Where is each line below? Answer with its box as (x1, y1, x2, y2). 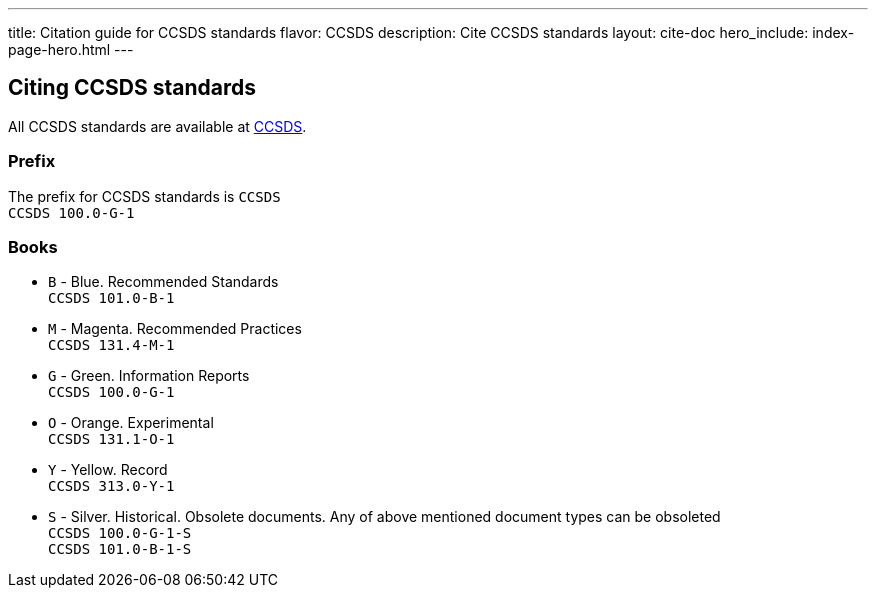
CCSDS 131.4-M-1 (48, 337, 175, 354)
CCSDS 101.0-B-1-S (48, 541, 192, 558)
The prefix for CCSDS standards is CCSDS (8, 187, 281, 205)
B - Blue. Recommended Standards (48, 273, 279, 291)
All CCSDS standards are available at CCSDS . (8, 117, 307, 135)
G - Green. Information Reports (48, 367, 250, 385)
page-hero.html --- (8, 41, 134, 58)
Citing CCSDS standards (8, 75, 256, 101)
